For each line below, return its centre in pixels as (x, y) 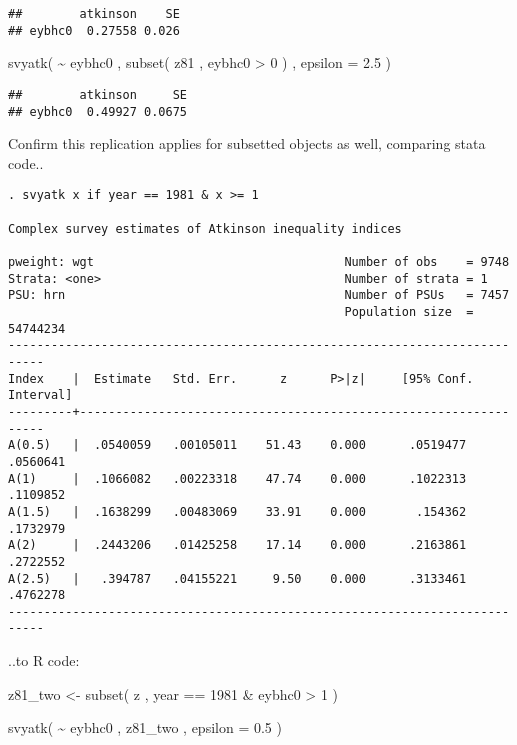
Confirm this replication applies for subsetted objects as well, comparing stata (247, 143)
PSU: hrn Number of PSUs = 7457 (259, 295)
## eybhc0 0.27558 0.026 (94, 30)
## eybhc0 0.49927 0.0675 (97, 111)
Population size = (409, 312)
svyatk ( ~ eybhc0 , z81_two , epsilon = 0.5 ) (145, 727)
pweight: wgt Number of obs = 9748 (259, 262)
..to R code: (44, 660)
